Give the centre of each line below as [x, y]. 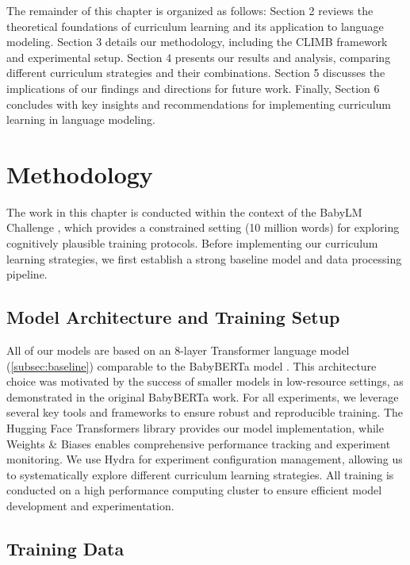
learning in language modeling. [81, 119]
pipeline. [27, 274]
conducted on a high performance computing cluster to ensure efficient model [194, 490]
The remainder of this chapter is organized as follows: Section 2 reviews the [190, 10]
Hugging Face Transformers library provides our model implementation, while [195, 428]
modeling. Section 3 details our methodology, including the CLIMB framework [197, 42]
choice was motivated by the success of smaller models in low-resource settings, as [205, 381]
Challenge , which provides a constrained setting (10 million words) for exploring [203, 227]
